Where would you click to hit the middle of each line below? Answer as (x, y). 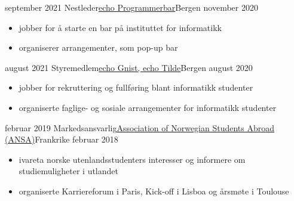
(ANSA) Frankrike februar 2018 (62, 139)
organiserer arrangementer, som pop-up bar (98, 47)
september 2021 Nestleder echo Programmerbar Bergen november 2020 (131, 7)
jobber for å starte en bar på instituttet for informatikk (120, 27)
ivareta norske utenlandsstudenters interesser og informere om (132, 159)
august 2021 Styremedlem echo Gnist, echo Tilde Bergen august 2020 (129, 67)
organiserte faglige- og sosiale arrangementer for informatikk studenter (148, 107)
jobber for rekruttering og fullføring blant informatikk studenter (136, 87)
